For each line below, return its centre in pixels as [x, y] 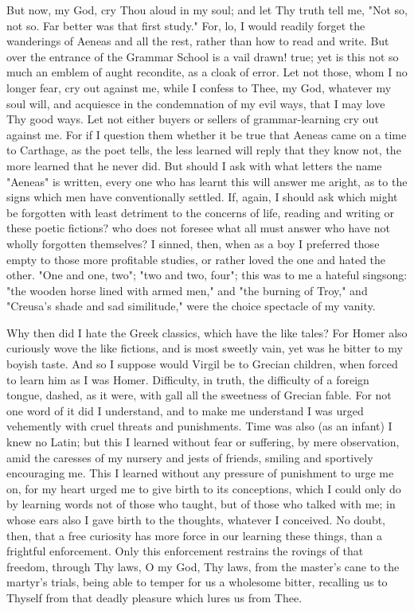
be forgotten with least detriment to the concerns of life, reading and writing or [200, 212]
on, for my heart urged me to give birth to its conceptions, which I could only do [204, 488]
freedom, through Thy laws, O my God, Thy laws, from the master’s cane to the [203, 566]
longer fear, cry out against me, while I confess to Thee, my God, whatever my [199, 87]
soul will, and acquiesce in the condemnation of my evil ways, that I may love [196, 103]
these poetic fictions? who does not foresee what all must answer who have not [198, 228]
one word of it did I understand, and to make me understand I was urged [185, 410]
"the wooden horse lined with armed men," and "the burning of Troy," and [187, 290]
